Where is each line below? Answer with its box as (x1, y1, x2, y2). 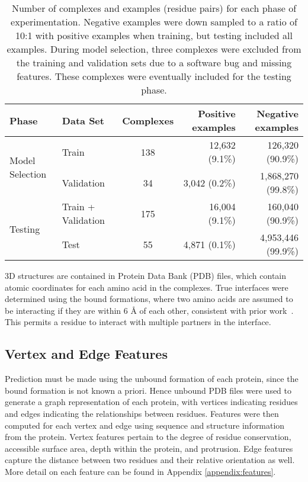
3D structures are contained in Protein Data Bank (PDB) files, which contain (5, 269, 287, 281)
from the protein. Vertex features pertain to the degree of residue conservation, (5, 430, 291, 443)
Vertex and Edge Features (5, 345, 168, 363)
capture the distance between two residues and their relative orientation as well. (5, 454, 295, 466)
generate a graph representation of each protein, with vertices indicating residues (5, 396, 298, 408)
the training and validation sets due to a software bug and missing (16, 56, 292, 69)
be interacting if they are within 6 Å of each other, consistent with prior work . (5, 304, 294, 316)
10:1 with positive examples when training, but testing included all (15, 28, 293, 42)
